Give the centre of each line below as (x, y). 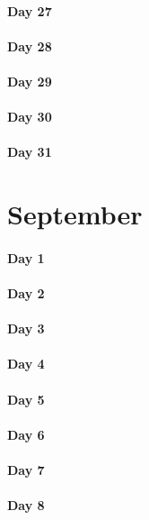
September (75, 214)
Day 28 (30, 46)
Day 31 (30, 152)
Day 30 (30, 117)
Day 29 (30, 81)
